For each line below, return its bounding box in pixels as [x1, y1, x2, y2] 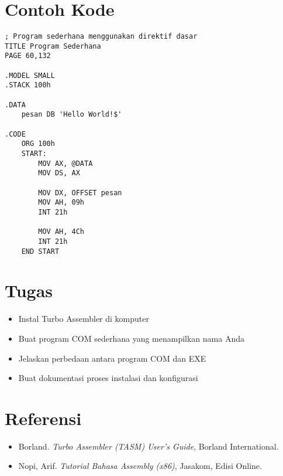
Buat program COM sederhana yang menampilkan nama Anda [18, 332, 244, 344]
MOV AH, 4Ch [38, 227, 85, 236]
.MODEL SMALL [5, 71, 55, 80]
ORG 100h [21, 140, 55, 148]
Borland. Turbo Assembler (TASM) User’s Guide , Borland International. [18, 440, 279, 452]
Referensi [5, 406, 82, 430]
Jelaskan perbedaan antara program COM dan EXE [18, 352, 206, 364]
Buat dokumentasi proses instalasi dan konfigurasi [18, 372, 198, 384]
